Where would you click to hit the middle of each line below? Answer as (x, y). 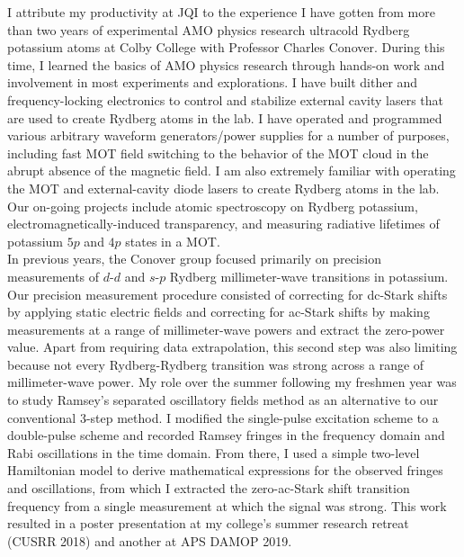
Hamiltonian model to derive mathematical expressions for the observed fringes (225, 470)
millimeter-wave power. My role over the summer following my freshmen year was (232, 382)
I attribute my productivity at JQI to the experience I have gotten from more (221, 12)
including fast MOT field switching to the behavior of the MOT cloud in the (218, 153)
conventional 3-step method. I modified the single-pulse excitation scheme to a (223, 417)
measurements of (54, 276)
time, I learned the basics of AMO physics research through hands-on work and (226, 64)
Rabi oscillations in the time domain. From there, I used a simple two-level (214, 452)
